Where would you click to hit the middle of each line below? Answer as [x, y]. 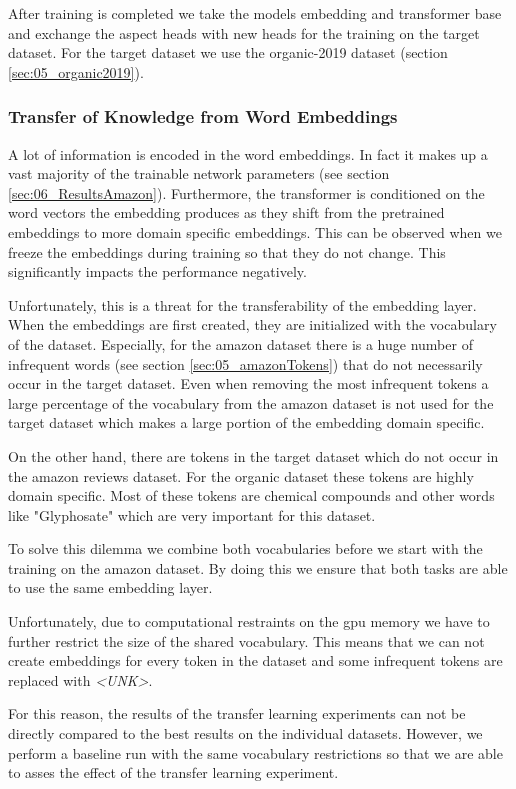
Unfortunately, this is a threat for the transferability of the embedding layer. [242, 304]
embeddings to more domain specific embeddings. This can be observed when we [255, 231]
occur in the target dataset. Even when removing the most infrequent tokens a [248, 383]
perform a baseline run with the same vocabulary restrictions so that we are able [255, 752]
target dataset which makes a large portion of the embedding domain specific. [246, 422]
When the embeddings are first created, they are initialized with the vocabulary [252, 324]
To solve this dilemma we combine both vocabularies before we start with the [245, 548]
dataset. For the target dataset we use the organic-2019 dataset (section [228, 52]
